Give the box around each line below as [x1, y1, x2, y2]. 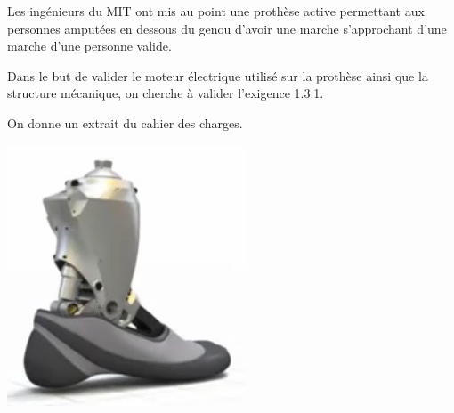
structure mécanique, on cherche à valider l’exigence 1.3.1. [7, 84, 324, 102]
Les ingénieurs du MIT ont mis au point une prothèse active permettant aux [7, 2, 425, 20]
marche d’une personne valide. [7, 36, 172, 55]
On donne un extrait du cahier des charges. [7, 113, 243, 132]
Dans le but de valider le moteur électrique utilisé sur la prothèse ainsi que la [7, 66, 428, 85]
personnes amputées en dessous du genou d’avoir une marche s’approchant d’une [7, 19, 447, 37]
